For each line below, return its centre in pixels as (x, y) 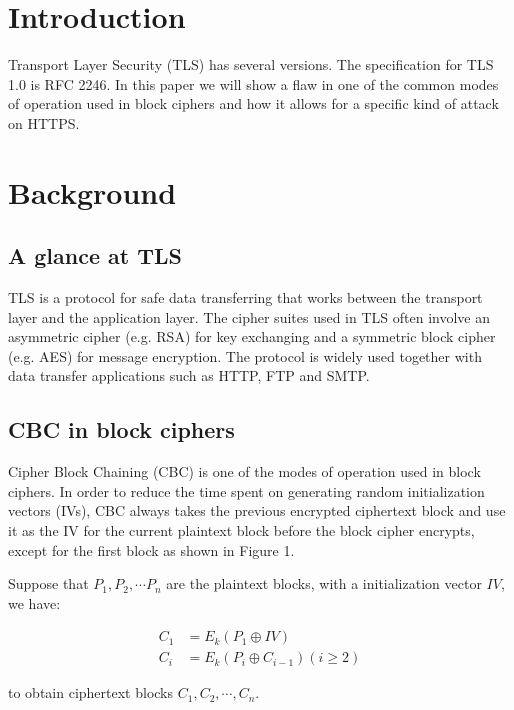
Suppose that (48, 583)
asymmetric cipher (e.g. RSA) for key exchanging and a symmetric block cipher (252, 336)
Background (92, 191)
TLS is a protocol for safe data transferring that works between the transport (245, 297)
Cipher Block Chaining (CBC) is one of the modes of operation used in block (244, 471)
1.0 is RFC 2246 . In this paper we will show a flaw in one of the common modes (253, 83)
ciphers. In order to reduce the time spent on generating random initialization (246, 490)
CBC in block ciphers (121, 429)
